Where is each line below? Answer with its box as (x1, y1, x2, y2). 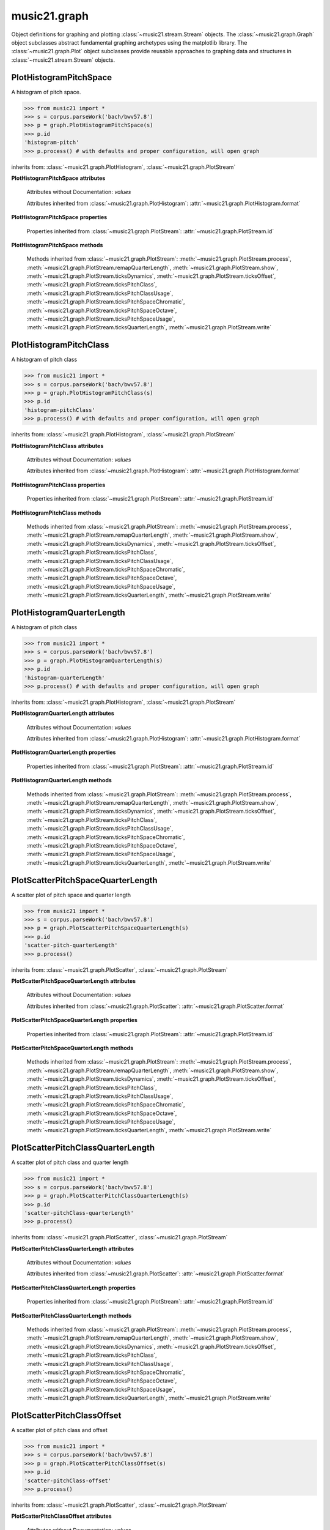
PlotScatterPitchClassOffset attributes (11, 1512, 112, 1520)
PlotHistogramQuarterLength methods (11, 777, 112, 784)
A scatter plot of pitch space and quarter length (11, 891, 131, 898)
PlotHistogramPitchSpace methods (11, 241, 103, 248)
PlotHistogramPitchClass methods (11, 509, 101, 517)
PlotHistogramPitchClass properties (11, 481, 106, 488)
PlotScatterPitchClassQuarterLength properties (11, 1284, 136, 1291)
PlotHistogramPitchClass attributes (11, 442, 104, 449)
